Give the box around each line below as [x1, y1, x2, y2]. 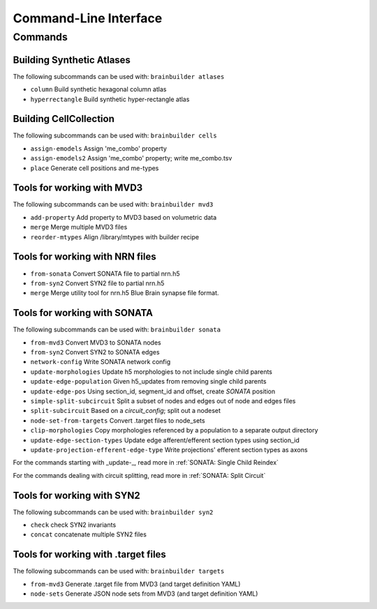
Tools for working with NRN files [13, 251, 156, 263]
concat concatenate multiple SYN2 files [30, 530, 147, 539]
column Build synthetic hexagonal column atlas [30, 85, 167, 93]
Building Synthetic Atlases [13, 54, 131, 66]
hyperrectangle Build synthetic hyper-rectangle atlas [30, 95, 190, 103]
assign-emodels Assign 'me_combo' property [30, 144, 168, 153]
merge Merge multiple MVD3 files [30, 223, 128, 232]
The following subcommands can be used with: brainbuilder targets [13, 567, 225, 576]
